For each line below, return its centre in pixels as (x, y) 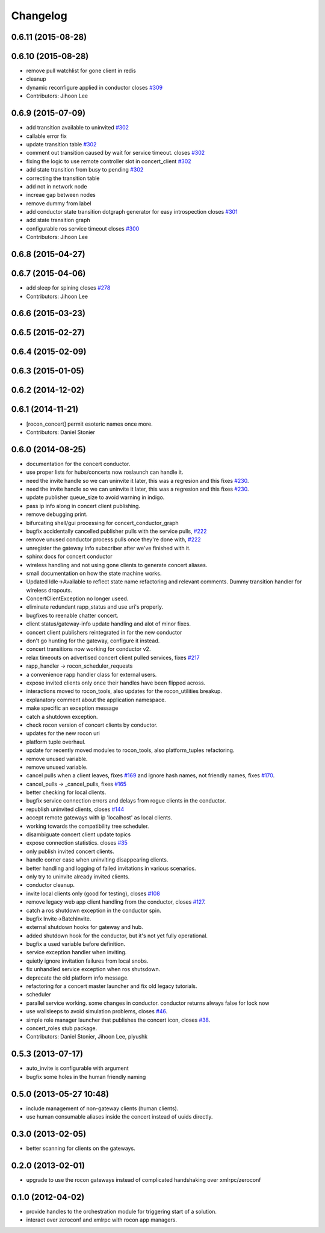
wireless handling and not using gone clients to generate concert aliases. (117, 565)
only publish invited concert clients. (70, 851)
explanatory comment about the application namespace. (96, 700)
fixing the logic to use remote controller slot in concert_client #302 (109, 161)
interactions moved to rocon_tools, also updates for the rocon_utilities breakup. (124, 691)
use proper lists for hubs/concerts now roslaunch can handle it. (105, 472)
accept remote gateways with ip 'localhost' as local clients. (99, 818)
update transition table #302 (61, 144)
